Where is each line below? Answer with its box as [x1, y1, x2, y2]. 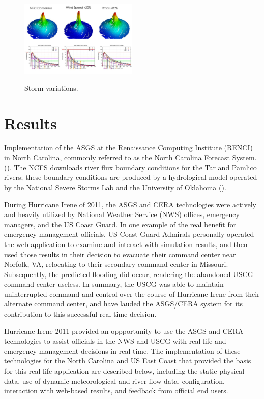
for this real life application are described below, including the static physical [4, 365, 245, 376]
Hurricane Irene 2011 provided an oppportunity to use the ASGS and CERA [4, 325, 244, 336]
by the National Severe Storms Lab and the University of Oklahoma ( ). [4, 181, 226, 192]
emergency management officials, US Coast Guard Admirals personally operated [4, 229, 254, 239]
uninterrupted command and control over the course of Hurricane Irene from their [4, 288, 260, 299]
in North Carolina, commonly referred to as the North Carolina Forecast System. [4, 152, 257, 163]
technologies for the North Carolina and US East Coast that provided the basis [4, 355, 251, 366]
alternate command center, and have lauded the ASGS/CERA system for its [4, 298, 243, 309]
